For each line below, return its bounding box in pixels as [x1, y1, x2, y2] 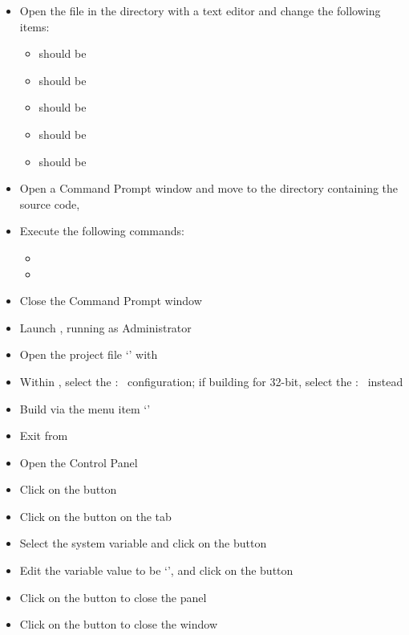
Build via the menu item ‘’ [19, 400, 151, 417]
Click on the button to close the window [19, 616, 218, 633]
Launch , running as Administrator [19, 319, 192, 336]
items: [19, 18, 50, 35]
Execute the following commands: [19, 222, 185, 239]
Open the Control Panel [19, 454, 138, 470]
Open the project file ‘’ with [19, 346, 158, 363]
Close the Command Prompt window [19, 292, 202, 309]
